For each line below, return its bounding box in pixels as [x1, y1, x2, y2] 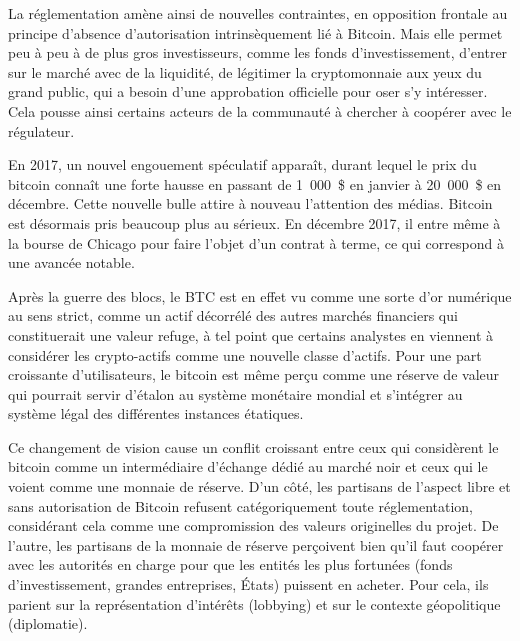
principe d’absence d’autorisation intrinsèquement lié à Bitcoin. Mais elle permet [8, 22, 503, 43]
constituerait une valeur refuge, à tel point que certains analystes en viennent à [8, 324, 494, 345]
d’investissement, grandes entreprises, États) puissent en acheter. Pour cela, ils [8, 574, 489, 595]
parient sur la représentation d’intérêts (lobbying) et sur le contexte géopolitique [8, 593, 501, 614]
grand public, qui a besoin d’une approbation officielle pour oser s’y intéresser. [8, 81, 488, 102]
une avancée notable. [8, 252, 135, 273]
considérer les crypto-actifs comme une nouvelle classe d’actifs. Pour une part [8, 344, 482, 365]
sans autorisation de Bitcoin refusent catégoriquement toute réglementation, [8, 495, 473, 516]
